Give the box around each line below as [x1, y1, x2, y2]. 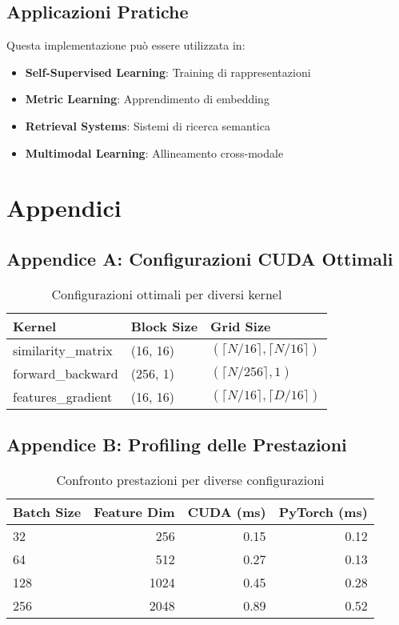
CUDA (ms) [187, 502, 266, 521]
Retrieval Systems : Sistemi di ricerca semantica [25, 117, 270, 134]
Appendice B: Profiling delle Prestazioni [6, 432, 347, 457]
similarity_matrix [13, 340, 113, 359]
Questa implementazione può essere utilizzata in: [6, 37, 245, 54]
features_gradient [13, 387, 113, 406]
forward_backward [13, 363, 118, 383]
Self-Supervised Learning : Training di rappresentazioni [25, 63, 311, 80]
